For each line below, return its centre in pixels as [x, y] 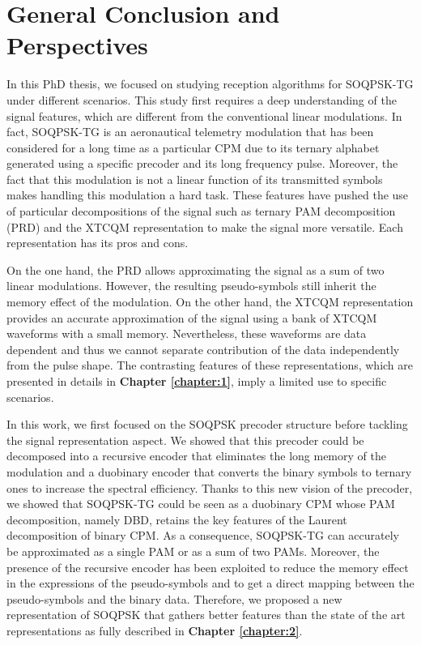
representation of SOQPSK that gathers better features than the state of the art [206, 615]
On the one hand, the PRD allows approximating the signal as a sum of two [196, 269]
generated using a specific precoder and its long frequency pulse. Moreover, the [202, 163]
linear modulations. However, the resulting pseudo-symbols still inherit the [191, 286]
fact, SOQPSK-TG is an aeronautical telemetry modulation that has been [190, 132]
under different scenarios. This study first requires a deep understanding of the [202, 99]
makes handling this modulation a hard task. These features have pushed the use [208, 195]
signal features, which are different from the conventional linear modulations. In [204, 115]
